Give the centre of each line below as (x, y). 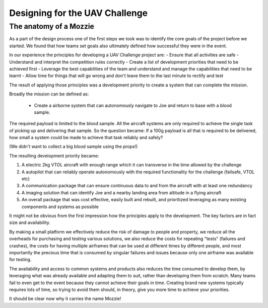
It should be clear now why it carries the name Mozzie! (65, 299)
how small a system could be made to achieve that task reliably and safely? (86, 138)
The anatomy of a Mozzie (52, 26)
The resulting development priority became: (54, 155)
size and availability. (30, 223)
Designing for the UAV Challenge (78, 13)
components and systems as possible (60, 207)
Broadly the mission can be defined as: (49, 94)
